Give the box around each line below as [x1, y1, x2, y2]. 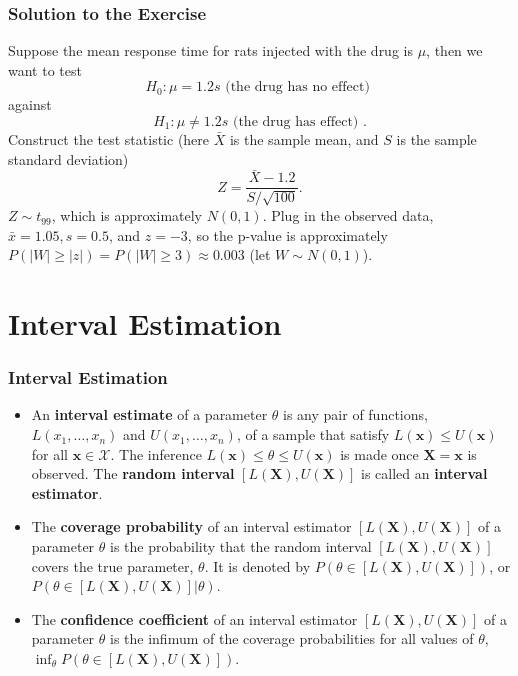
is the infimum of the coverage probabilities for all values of [110, 628, 474, 649]
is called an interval [361, 463, 488, 484]
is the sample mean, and [229, 129, 379, 149]
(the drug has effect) [232, 115, 359, 129]
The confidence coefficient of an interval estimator [31, 608, 358, 629]
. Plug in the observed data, [262, 205, 434, 226]
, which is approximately [51, 205, 203, 226]
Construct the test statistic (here [8, 129, 210, 149]
